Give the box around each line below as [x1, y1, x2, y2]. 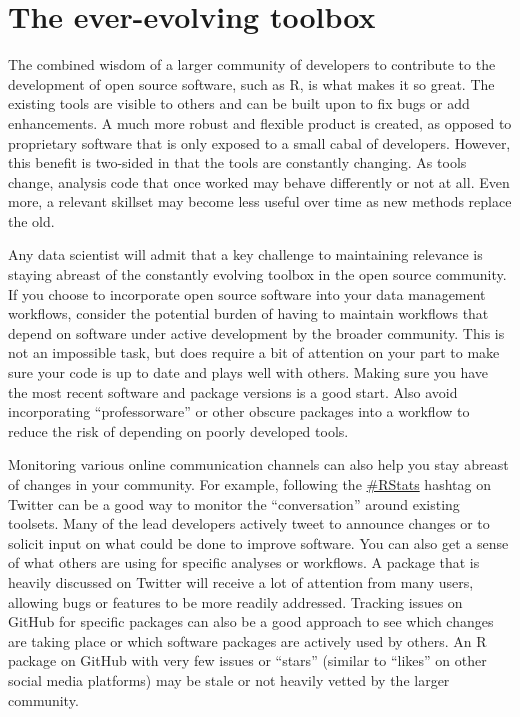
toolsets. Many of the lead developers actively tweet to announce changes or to [8, 513, 490, 534]
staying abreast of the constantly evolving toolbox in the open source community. [8, 264, 507, 285]
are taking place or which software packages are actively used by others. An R [8, 630, 487, 651]
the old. [8, 210, 55, 231]
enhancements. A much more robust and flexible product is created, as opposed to [8, 112, 512, 133]
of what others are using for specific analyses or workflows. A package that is [8, 552, 480, 573]
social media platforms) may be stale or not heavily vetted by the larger [8, 669, 450, 690]
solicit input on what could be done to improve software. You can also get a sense [8, 532, 509, 553]
